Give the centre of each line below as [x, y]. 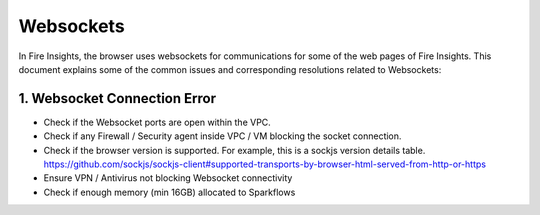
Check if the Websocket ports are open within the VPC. [157, 122]
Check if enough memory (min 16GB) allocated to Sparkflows [169, 192]
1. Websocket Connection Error [117, 98]
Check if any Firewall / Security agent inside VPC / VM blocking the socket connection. [222, 136]
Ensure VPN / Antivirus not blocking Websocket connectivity [168, 178]
